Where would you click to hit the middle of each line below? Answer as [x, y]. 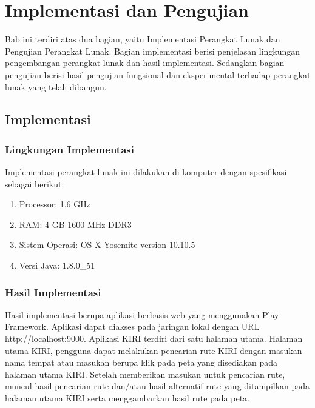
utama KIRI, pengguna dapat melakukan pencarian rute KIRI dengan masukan [154, 350]
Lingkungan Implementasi [69, 149]
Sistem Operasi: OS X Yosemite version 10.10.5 [107, 245]
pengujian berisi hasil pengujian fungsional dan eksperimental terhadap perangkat [158, 74]
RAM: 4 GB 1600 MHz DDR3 [75, 224]
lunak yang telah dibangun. [56, 86]
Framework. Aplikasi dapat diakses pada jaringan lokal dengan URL [132, 326]
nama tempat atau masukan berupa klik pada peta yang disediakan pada [141, 362]
